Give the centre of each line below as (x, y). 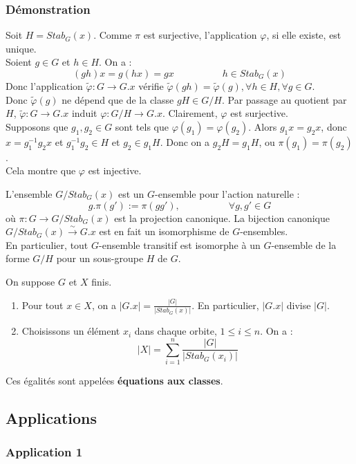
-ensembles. (264, 231)
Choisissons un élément (71, 331)
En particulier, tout (47, 244)
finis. (102, 281)
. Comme (113, 35)
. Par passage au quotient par (284, 99)
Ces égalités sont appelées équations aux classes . (114, 380)
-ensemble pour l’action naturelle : (227, 193)
